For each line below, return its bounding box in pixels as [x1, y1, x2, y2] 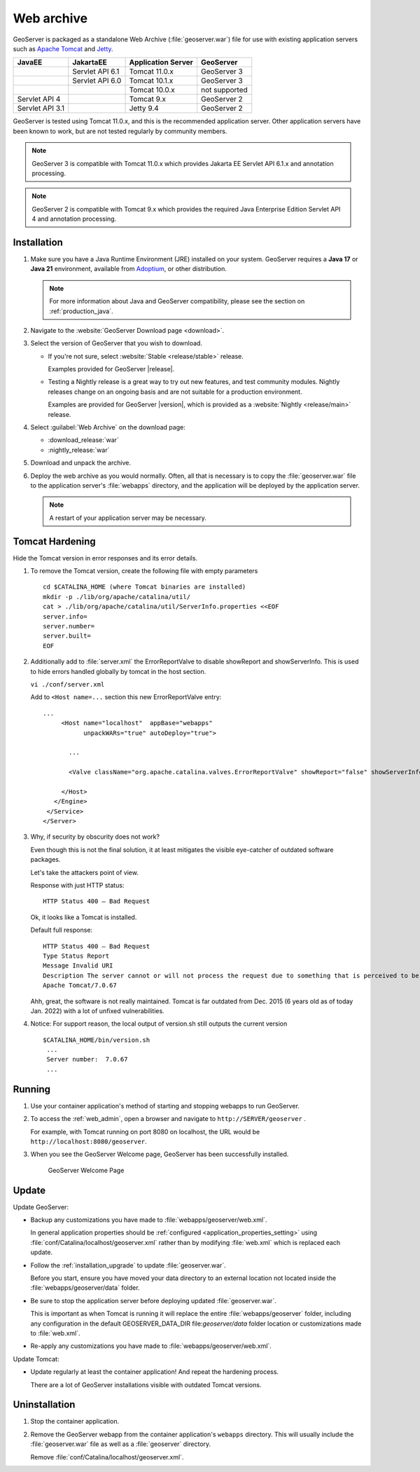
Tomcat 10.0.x [129, 85, 175, 95]
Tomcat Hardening [13, 535, 96, 547]
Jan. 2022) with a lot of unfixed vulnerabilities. [30, 1006, 164, 1015]
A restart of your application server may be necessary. [49, 514, 206, 522]
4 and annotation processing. [31, 214, 117, 223]
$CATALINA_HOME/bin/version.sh [43, 1036, 150, 1044]
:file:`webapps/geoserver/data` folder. [30, 1284, 140, 1292]
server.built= [43, 632, 91, 640]
